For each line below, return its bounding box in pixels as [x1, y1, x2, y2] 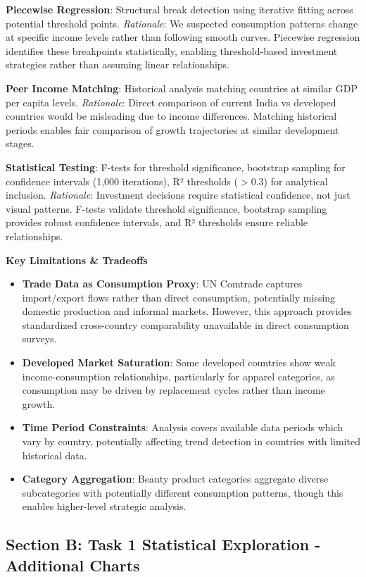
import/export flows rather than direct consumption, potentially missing [22, 290, 336, 304]
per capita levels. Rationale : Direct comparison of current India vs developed [6, 94, 336, 109]
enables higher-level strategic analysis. [22, 499, 187, 514]
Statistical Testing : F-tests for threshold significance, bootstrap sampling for [6, 159, 346, 174]
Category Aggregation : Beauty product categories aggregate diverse [22, 471, 329, 486]
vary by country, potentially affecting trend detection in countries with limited [22, 434, 360, 449]
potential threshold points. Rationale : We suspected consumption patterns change [6, 15, 358, 30]
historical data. [22, 447, 87, 462]
